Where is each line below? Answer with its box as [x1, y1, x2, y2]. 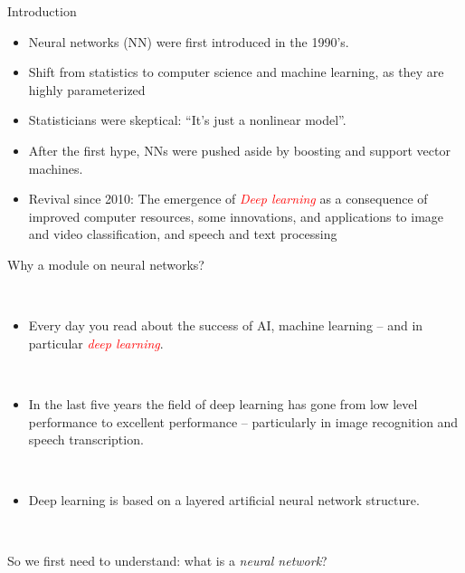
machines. [28, 158, 83, 177]
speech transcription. [28, 430, 144, 449]
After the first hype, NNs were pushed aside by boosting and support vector [28, 140, 451, 159]
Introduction [7, 2, 77, 20]
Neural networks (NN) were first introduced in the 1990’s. [28, 32, 349, 51]
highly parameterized [28, 80, 146, 99]
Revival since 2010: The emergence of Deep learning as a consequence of [28, 189, 428, 208]
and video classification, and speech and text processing [28, 224, 337, 244]
